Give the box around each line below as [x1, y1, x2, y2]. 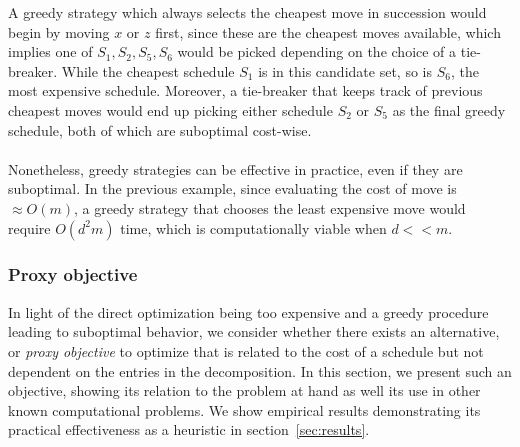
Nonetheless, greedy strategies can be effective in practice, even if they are [8, 158, 463, 179]
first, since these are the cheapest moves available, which [155, 21, 501, 42]
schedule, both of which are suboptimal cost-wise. [8, 119, 312, 140]
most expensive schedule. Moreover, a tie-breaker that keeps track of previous [8, 80, 483, 101]
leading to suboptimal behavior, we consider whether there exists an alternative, [8, 321, 500, 342]
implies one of [8, 41, 93, 62]
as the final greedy [392, 99, 506, 120]
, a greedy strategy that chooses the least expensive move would [74, 197, 466, 218]
